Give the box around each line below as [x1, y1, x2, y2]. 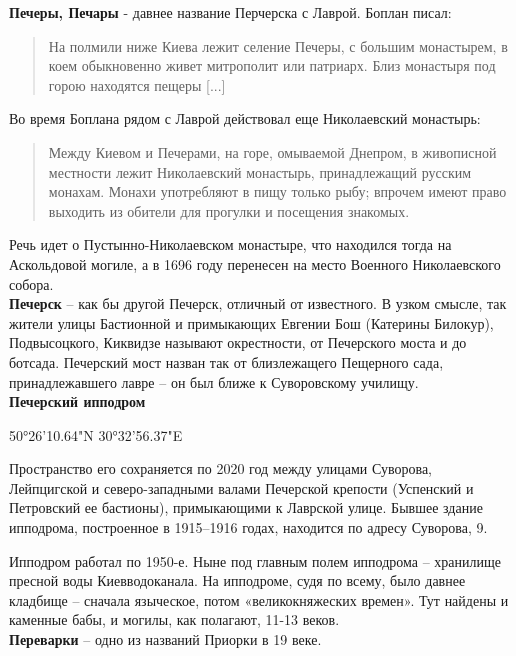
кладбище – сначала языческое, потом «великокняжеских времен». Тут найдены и [9, 589, 509, 610]
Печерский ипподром [9, 391, 146, 412]
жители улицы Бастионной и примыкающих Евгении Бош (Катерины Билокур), [9, 312, 494, 333]
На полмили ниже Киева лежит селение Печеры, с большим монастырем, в [48, 35, 508, 56]
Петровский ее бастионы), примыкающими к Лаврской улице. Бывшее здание [9, 497, 483, 518]
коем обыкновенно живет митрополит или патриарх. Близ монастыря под [48, 55, 496, 76]
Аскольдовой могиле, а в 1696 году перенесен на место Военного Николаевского [9, 253, 501, 274]
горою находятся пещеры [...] [48, 74, 226, 95]
